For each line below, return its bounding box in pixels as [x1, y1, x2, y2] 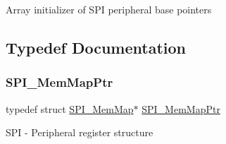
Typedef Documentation [6, 36, 186, 58]
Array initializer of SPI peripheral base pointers [6, 2, 212, 16]
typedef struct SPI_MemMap [6, 101, 134, 116]
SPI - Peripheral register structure [6, 125, 153, 140]
